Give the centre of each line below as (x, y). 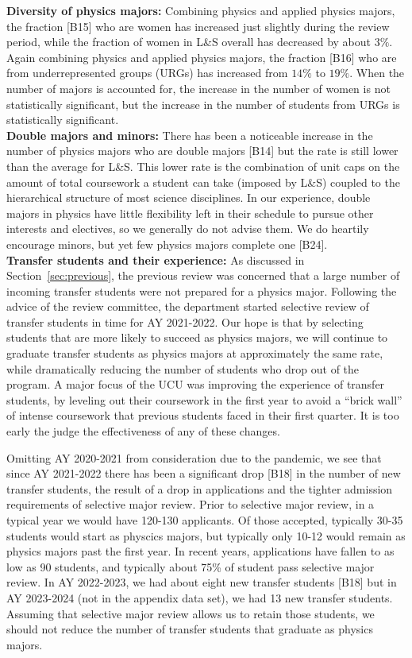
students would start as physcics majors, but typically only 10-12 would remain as (206, 535)
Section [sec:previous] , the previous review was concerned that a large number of (203, 275)
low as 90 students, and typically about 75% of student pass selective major (191, 566)
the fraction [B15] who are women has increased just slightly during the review (198, 26)
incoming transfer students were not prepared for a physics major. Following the (202, 290)
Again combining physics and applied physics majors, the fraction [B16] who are (202, 57)
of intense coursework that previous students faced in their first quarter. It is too (203, 415)
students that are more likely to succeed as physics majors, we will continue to (197, 337)
